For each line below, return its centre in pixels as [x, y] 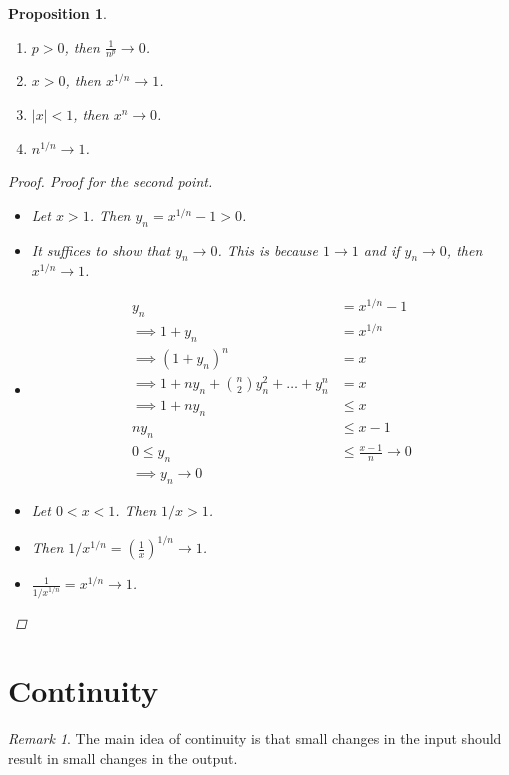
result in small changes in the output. [123, 757]
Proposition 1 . [57, 13]
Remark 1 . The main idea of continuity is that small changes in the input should [255, 738]
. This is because [267, 249]
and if [381, 249]
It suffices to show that [101, 249]
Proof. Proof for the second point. [110, 181]
